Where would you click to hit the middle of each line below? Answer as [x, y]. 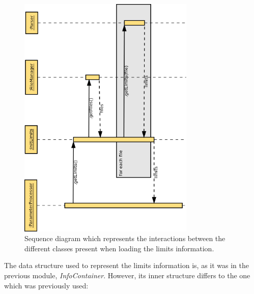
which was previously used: [46, 285]
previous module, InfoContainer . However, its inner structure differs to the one [127, 275]
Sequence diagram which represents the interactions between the [125, 238]
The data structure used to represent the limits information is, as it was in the [126, 265]
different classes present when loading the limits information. [119, 248]
